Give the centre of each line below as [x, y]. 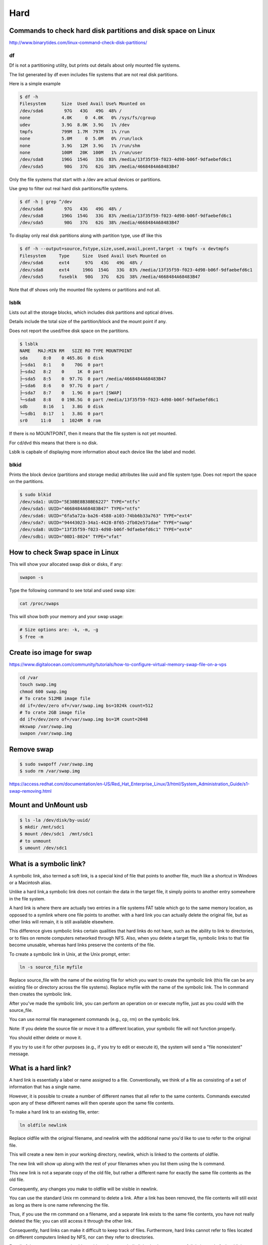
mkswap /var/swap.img [46, 726]
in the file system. [27, 898]
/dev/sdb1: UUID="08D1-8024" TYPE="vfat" [71, 536]
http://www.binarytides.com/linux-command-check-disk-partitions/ [78, 43]
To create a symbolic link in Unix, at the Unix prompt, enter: [70, 954]
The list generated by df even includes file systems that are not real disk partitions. [94, 74]
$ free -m [32, 637]
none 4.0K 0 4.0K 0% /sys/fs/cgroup [88, 118]
